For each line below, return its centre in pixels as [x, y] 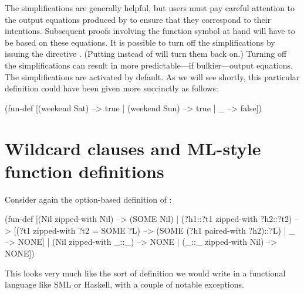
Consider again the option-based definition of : [88, 199]
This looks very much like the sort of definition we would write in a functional [145, 273]
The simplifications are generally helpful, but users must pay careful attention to [150, 8]
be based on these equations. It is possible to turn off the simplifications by [140, 42]
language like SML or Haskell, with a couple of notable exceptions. [124, 284]
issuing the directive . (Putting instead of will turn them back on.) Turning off [146, 54]
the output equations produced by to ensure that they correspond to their [138, 19]
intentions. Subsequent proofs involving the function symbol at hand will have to [150, 31]
